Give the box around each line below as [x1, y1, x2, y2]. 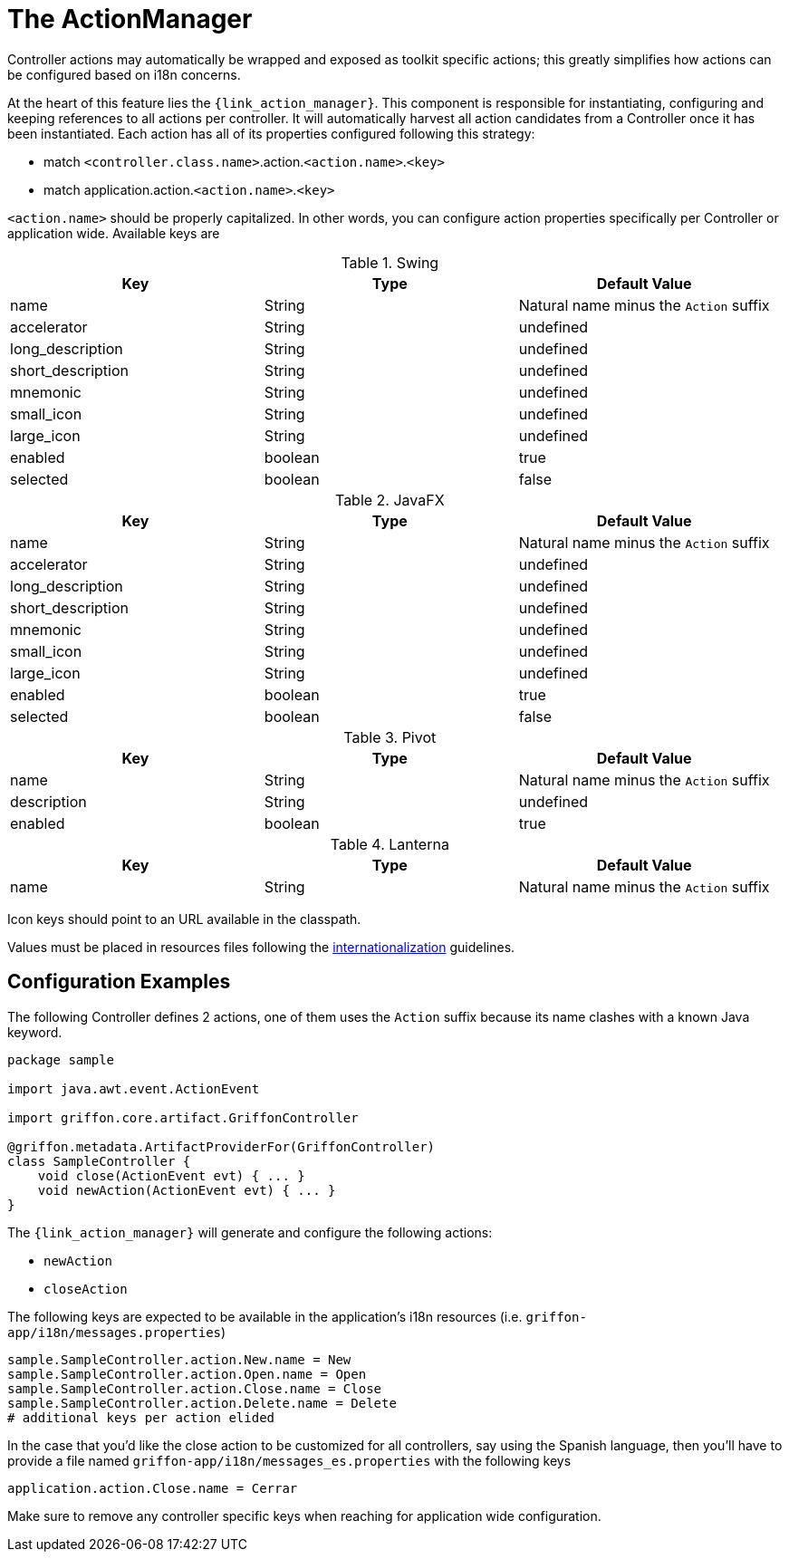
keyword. [7, 1024, 63, 1040]
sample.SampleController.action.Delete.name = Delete [7, 1395, 397, 1410]
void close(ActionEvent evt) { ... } [37, 1168, 305, 1183]
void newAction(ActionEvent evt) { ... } [37, 1182, 336, 1198]
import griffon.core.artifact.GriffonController [7, 1110, 359, 1125]
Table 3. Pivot [343, 727, 437, 746]
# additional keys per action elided [7, 1410, 275, 1425]
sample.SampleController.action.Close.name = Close [7, 1381, 382, 1396]
